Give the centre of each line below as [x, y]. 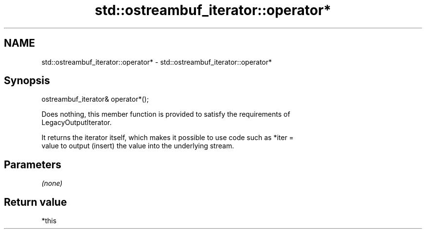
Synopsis [27, 81]
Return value [35, 202]
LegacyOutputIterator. [77, 123]
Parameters [33, 164]
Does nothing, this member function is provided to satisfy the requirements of [166, 114]
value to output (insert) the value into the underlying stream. [138, 146]
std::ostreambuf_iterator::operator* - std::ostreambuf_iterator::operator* [157, 62]
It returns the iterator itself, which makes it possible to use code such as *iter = [168, 138]
